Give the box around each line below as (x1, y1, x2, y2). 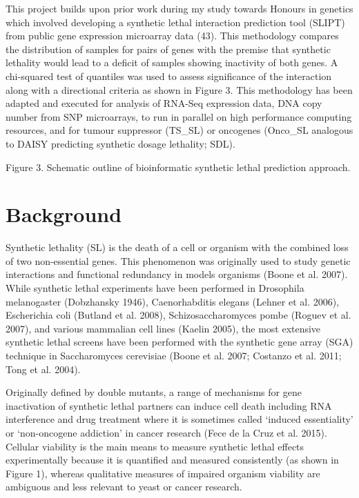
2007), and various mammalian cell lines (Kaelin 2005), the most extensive (6, 321, 321, 335)
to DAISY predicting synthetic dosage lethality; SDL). (6, 136, 235, 150)
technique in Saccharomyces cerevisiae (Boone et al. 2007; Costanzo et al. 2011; (6, 348, 342, 362)
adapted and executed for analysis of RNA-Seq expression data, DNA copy (6, 96, 322, 110)
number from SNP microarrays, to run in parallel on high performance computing (6, 109, 352, 123)
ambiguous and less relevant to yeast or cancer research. (6, 479, 242, 494)
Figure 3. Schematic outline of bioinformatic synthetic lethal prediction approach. (6, 159, 351, 174)
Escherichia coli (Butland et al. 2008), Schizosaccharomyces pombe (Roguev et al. (6, 308, 351, 322)
